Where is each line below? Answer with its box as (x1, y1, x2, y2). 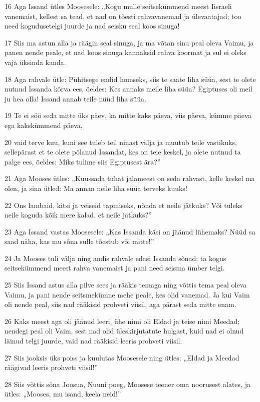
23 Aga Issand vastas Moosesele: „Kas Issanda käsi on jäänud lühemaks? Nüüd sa (5, 226, 255, 236)
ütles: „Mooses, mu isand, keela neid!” (5, 388, 121, 399)
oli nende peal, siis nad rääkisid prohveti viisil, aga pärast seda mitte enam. (5, 299, 236, 309)
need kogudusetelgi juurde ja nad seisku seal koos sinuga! (5, 20, 180, 31)
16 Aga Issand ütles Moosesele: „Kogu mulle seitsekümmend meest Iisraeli (5, 1, 232, 11)
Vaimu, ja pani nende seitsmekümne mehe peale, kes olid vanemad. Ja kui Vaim (5, 289, 250, 299)
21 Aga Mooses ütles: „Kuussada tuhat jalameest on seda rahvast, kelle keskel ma (5, 173, 255, 183)
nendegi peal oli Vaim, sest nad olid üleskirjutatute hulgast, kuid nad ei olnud (5, 325, 244, 336)
